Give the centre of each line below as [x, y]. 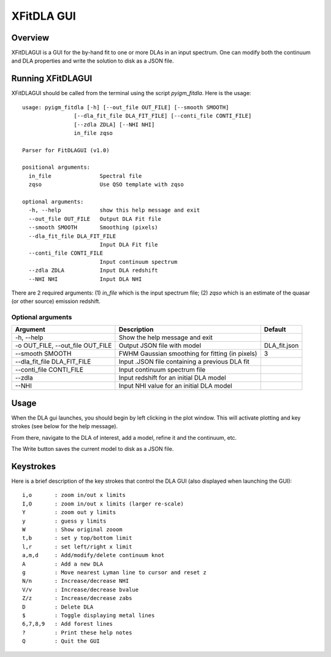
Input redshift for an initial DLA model [172, 378]
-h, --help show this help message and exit [114, 210]
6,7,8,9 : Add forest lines [68, 624]
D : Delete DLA [58, 607]
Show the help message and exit [165, 337]
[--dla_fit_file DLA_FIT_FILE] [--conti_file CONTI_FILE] [163, 116]
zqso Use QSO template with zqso [106, 185]
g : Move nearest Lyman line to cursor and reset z [114, 572]
